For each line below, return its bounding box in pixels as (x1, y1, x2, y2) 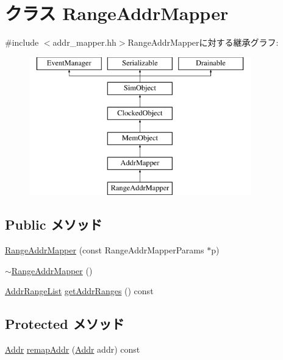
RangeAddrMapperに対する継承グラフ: (127, 36, 279, 49)
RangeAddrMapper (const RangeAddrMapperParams (5, 244, 204, 256)
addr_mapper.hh (52, 36, 116, 49)
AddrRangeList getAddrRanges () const (5, 284, 154, 297)
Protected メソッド (5, 314, 124, 333)
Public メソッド (5, 215, 102, 234)
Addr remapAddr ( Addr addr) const (5, 343, 140, 356)
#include (5, 36, 39, 49)
